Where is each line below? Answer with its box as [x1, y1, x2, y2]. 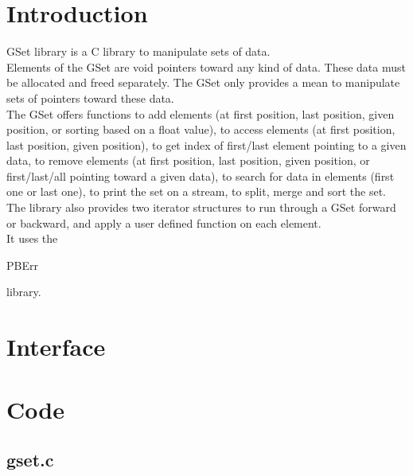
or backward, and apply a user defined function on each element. [6, 214, 321, 231]
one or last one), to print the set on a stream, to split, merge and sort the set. [6, 183, 386, 200]
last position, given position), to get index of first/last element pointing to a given [6, 136, 407, 153]
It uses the [6, 230, 58, 247]
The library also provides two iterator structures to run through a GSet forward [6, 199, 396, 216]
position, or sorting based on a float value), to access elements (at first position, [6, 121, 395, 138]
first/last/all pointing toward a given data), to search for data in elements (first [6, 167, 395, 184]
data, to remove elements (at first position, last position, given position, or [6, 152, 370, 169]
